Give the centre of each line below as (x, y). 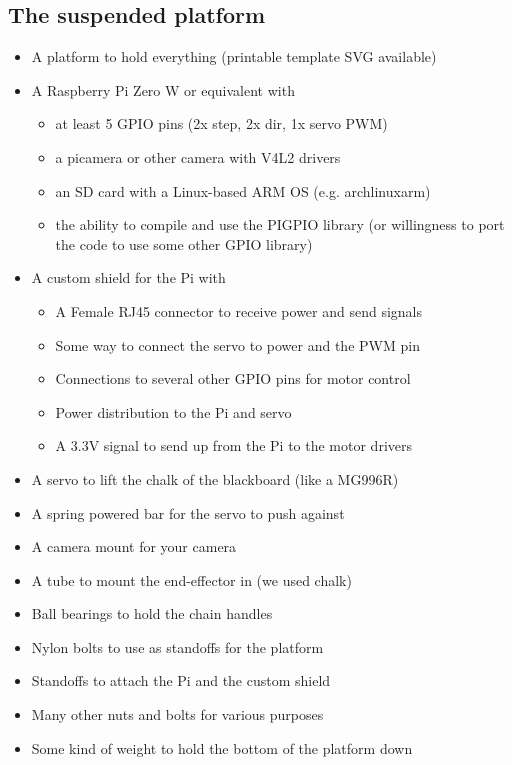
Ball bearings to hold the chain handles (152, 613)
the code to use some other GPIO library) (184, 243)
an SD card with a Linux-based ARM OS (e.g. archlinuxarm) (243, 190)
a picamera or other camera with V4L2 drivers (198, 156)
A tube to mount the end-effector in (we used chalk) (191, 579)
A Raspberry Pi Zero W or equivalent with (163, 89)
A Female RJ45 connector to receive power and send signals (239, 310)
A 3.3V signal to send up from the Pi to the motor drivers (234, 445)
